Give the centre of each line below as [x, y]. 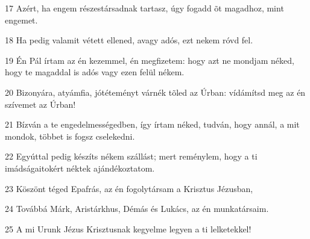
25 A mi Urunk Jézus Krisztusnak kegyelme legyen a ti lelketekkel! [128, 228]
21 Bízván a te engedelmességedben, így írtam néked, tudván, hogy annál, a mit [152, 124]
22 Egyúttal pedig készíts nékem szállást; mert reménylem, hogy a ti [131, 156]
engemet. [21, 20]
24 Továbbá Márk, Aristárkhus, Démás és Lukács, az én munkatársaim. [137, 209]
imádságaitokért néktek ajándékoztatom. [80, 168]
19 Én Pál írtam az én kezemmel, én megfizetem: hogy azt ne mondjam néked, [150, 60]
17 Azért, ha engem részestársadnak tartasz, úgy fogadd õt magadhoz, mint [144, 8]
